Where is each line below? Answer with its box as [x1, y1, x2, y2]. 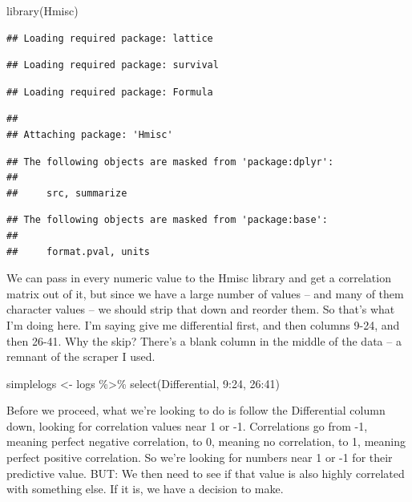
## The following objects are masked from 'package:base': [6, 214, 328, 226]
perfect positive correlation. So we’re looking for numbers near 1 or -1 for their [6, 449, 393, 466]
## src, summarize [6, 187, 127, 199]
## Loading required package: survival [6, 59, 219, 71]
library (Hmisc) [6, 2, 79, 18]
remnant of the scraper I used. [6, 348, 156, 365]
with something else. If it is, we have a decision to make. [6, 480, 284, 497]
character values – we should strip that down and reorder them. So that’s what [6, 301, 395, 318]
